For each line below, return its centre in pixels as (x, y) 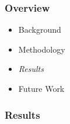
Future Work (41, 88)
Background (40, 30)
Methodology (42, 49)
